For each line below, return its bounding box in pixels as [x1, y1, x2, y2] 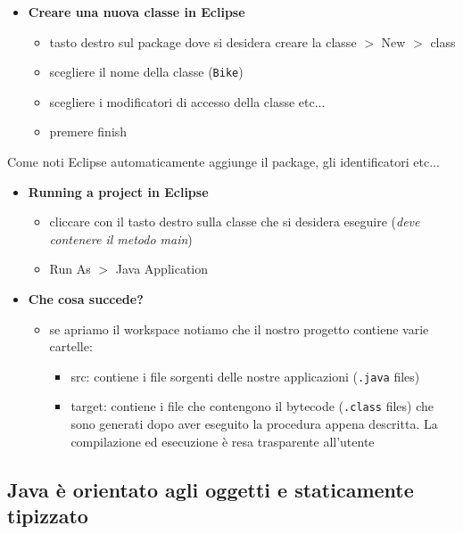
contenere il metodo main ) [49, 229, 193, 248]
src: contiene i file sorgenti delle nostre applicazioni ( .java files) [70, 366, 420, 385]
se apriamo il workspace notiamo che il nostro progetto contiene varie [49, 319, 429, 338]
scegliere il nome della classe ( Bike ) [49, 62, 244, 81]
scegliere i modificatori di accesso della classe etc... [49, 92, 326, 111]
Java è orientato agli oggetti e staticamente [7, 475, 414, 503]
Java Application [115, 259, 209, 278]
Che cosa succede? [28, 290, 144, 308]
